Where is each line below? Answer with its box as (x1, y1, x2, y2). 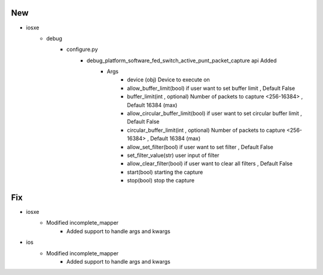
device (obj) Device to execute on (127, 76, 211, 83)
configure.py (66, 46, 98, 53)
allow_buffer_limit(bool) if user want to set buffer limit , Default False (127, 84, 295, 92)
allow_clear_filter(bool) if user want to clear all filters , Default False (127, 160, 293, 167)
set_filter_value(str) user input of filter (127, 152, 220, 159)
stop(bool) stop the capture (127, 177, 195, 184)
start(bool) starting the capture (127, 168, 203, 176)
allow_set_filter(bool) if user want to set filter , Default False (127, 143, 273, 150)
